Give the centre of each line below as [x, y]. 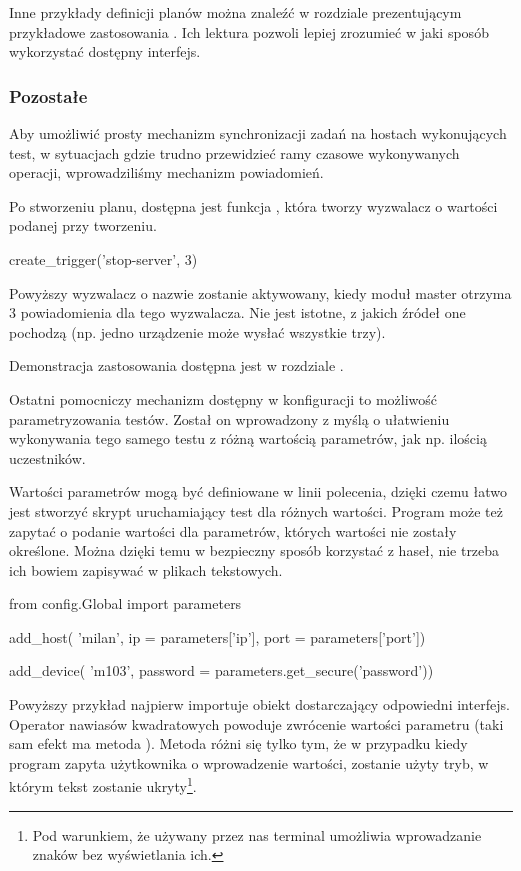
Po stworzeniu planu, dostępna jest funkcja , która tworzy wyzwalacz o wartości [253, 205]
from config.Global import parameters [125, 603]
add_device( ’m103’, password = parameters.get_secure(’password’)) [221, 670]
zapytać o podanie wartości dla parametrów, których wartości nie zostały [233, 530]
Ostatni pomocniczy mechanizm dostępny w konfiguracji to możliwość [223, 398]
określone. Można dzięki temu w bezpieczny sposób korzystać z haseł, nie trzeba [254, 550]
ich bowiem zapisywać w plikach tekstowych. [146, 569]
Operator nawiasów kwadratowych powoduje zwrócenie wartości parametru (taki [256, 723]
